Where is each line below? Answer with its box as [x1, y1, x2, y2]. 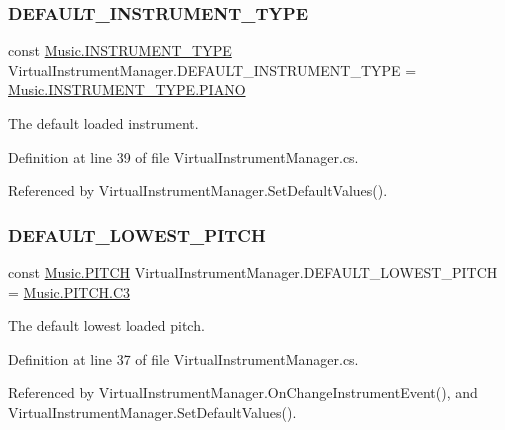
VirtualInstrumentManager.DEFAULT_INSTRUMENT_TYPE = [8, 59, 417, 80]
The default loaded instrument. [8, 113, 199, 133]
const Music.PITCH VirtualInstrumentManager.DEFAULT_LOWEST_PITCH [8, 262, 498, 282]
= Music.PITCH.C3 [8, 281, 131, 302]
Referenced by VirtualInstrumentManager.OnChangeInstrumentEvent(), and [8, 382, 478, 403]
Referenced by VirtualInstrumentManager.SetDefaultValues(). [8, 180, 388, 201]
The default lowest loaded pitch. [8, 315, 205, 336]
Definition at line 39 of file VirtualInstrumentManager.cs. [8, 146, 359, 167]
